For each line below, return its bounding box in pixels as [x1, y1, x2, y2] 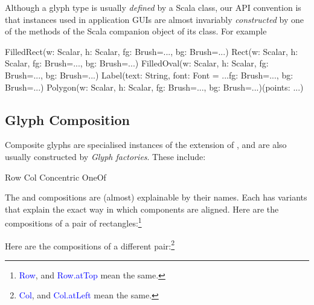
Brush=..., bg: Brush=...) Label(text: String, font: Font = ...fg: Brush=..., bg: [5, 68, 293, 81]
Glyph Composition [5, 110, 130, 129]
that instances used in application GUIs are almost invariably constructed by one [5, 13, 304, 25]
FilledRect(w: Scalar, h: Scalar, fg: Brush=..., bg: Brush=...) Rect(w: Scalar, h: [5, 45, 298, 57]
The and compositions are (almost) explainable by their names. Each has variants [5, 191, 307, 204]
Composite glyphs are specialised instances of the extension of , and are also [5, 138, 287, 151]
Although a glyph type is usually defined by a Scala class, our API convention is [5, 1, 301, 13]
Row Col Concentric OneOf [5, 170, 106, 183]
